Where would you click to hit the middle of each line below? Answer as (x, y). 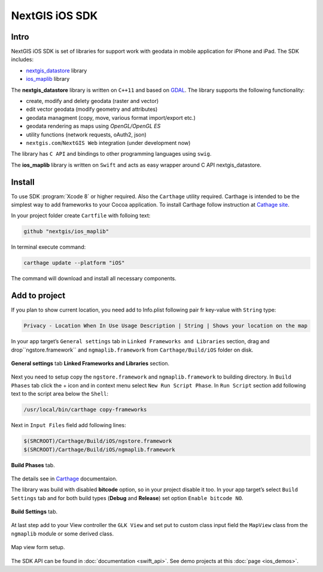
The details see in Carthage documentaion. (64, 479)
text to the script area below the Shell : (60, 394)
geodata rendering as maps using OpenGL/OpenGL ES (93, 126)
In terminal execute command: (48, 247)
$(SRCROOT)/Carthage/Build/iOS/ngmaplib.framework (100, 450)
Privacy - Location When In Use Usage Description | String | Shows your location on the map (166, 326)
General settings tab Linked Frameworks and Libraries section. (90, 364)
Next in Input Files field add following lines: (69, 425)
